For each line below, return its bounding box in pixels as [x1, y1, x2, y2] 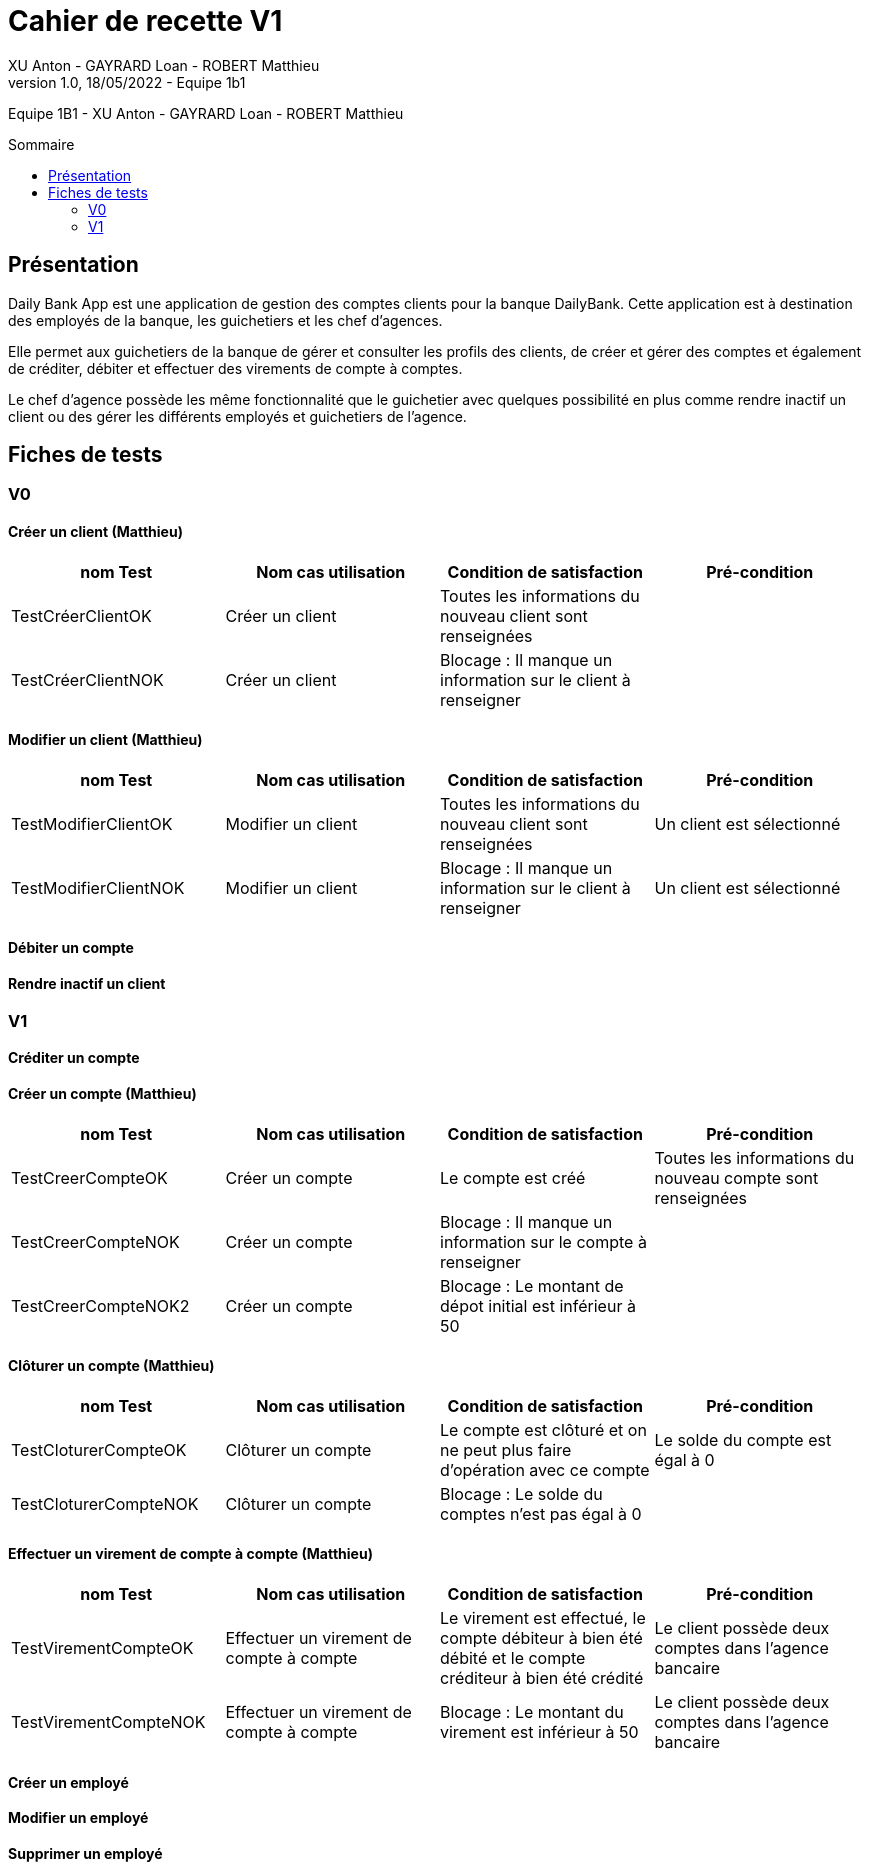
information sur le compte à [440, 1231, 647, 1252]
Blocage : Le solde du [440, 1483, 603, 1504]
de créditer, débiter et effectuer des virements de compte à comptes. [8, 359, 463, 377]
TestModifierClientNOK [11, 877, 185, 898]
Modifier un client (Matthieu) [8, 731, 203, 749]
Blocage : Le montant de [440, 1275, 624, 1296]
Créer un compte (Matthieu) [8, 1084, 197, 1102]
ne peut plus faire [440, 1439, 572, 1460]
